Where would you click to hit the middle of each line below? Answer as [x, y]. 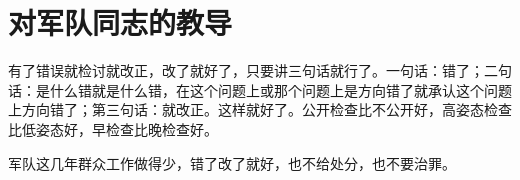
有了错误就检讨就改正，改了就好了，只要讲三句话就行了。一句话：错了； [246, 70]
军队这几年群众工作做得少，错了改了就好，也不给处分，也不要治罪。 [232, 162]
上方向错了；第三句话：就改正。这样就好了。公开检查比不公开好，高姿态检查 [260, 109]
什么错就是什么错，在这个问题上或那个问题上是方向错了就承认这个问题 [280, 89]
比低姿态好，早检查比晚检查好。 [113, 128]
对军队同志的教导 [120, 22]
